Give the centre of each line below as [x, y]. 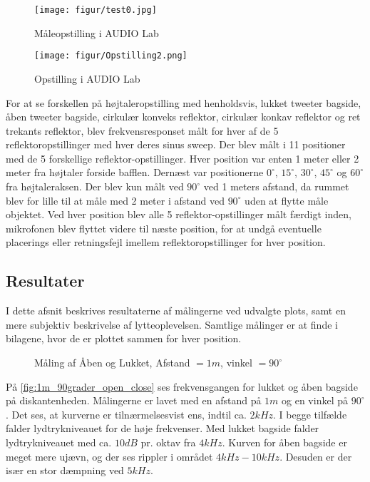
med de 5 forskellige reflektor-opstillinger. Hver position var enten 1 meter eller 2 [183, 158]
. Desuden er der [316, 456]
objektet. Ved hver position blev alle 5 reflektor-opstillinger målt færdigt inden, [179, 214]
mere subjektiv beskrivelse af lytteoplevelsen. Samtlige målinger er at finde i [172, 324]
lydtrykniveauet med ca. [59, 442]
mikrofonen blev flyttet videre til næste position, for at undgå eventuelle [164, 228]
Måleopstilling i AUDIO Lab [97, 32]
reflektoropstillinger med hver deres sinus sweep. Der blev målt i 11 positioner [176, 144]
